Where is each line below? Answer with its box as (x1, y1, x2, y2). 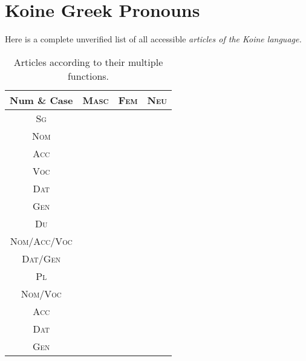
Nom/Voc (21, 286, 62, 301)
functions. (67, 68, 109, 83)
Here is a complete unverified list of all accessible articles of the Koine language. (5, 33, 302, 45)
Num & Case (10, 93, 73, 107)
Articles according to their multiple (13, 54, 163, 69)
